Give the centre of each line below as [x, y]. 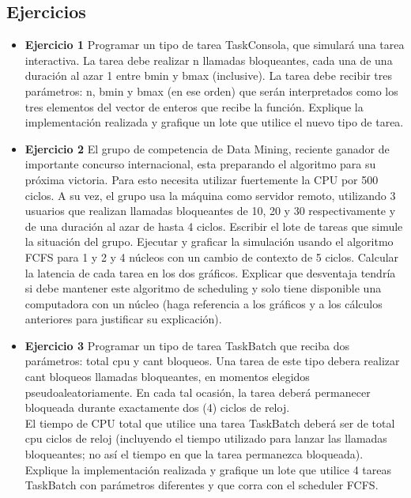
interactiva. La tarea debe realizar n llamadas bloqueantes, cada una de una [209, 60]
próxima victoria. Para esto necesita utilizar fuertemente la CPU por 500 [202, 179]
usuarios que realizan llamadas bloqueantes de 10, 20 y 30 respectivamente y [210, 211]
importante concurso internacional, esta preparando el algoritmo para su [200, 164]
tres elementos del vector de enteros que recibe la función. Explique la [194, 106]
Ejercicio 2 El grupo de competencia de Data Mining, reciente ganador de [207, 148]
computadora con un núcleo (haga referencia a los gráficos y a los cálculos [204, 303]
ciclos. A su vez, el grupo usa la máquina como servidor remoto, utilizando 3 [210, 195]
